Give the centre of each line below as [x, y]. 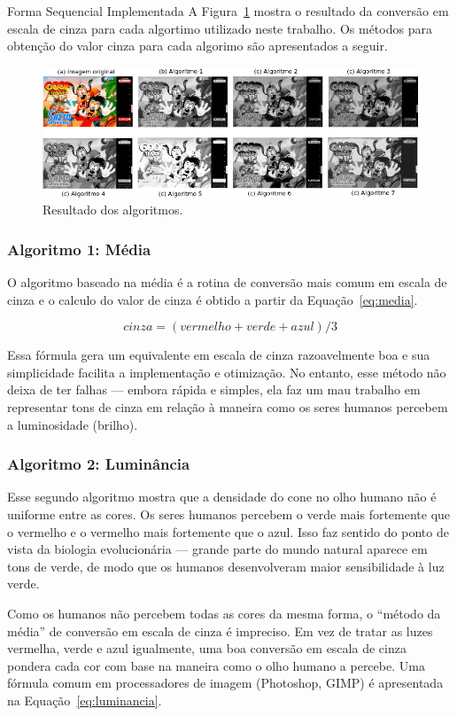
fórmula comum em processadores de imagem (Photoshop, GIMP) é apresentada [225, 683]
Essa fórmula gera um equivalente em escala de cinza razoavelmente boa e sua [219, 355]
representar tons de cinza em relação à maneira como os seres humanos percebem [228, 406]
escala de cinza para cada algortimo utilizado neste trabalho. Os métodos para [220, 28]
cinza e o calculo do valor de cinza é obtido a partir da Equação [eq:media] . [213, 299]
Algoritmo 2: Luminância [99, 464]
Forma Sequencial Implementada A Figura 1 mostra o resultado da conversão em [228, 11]
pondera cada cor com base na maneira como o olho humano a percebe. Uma [216, 665]
